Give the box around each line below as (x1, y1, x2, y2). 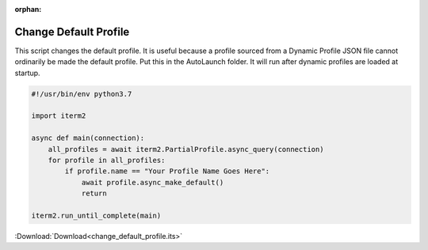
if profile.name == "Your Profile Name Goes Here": (64, 167, 270, 176)
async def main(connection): (31, 134, 145, 142)
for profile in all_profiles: (48, 156, 166, 165)
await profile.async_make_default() (81, 178, 224, 187)
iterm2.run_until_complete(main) (31, 210, 162, 220)
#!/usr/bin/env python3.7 (31, 89, 132, 98)
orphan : (14, 5, 42, 13)
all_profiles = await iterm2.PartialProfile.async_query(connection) (48, 145, 324, 153)
